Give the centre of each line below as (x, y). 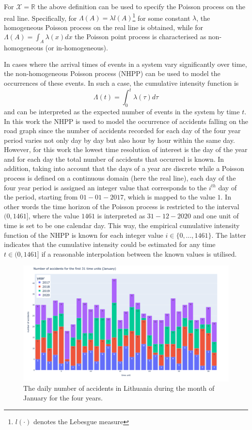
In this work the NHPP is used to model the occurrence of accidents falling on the (126, 121)
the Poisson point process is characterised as (141, 37)
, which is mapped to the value (169, 197)
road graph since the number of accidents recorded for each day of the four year (122, 131)
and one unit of (216, 216)
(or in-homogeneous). (77, 48)
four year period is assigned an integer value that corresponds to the (105, 187)
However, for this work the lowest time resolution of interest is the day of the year (126, 149)
